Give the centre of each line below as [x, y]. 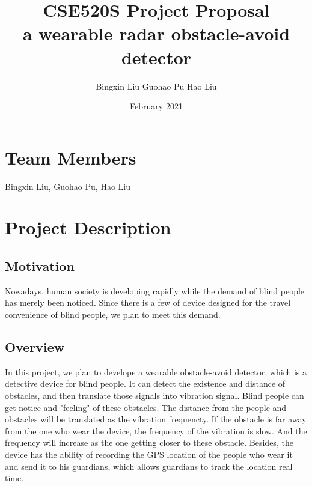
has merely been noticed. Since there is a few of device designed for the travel [148, 302]
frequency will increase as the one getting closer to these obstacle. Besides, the [149, 442]
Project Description [88, 227]
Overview [35, 346]
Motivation [40, 265]
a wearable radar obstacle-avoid [156, 33]
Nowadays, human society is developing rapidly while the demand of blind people [155, 290]
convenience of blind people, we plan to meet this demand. [113, 314]
